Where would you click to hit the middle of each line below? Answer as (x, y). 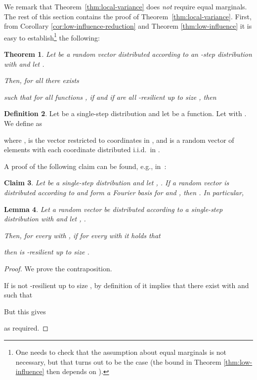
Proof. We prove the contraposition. (58, 268)
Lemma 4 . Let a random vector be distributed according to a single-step (113, 209)
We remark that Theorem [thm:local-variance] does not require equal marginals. (126, 6)
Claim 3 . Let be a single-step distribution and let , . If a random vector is (117, 183)
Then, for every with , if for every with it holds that (82, 235)
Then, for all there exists (42, 80)
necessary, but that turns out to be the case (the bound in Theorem (118, 361)
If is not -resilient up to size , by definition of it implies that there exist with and (127, 285)
